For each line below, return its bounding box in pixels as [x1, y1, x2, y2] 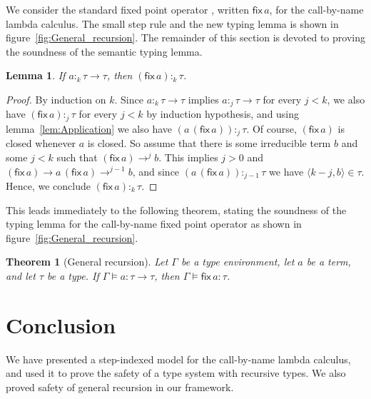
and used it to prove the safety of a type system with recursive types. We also [6, 365, 346, 380]
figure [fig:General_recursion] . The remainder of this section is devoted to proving [6, 30, 365, 45]
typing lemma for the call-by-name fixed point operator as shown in [6, 216, 302, 231]
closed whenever [6, 136, 76, 151]
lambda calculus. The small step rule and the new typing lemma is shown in [6, 16, 339, 31]
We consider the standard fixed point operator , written [6, 2, 250, 16]
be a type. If [47, 268, 99, 283]
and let [6, 268, 36, 283]
